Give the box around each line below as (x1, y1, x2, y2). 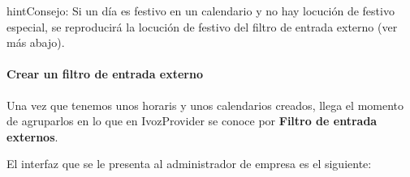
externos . (6, 128, 58, 145)
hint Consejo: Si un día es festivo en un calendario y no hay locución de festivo (6, 2, 395, 19)
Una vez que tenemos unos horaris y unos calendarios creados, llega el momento (6, 96, 404, 113)
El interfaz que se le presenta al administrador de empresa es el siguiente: (6, 155, 372, 172)
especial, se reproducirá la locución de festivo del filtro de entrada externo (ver (6, 18, 398, 35)
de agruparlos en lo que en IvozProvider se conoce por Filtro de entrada (6, 112, 378, 129)
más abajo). (6, 34, 65, 51)
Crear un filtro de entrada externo (6, 65, 204, 82)
